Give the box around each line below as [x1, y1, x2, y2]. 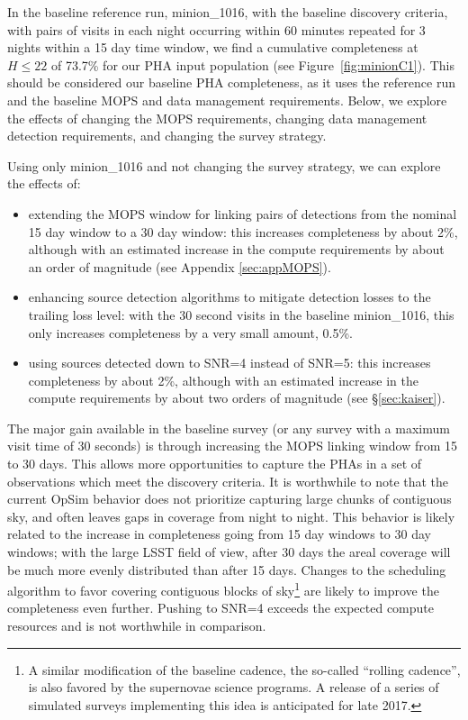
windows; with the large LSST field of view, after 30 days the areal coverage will [7, 542, 451, 561]
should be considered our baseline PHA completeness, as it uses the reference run [7, 73, 455, 92]
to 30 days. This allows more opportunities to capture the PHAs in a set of [7, 454, 422, 473]
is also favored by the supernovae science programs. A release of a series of [28, 678, 439, 697]
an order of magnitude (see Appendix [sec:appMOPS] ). [28, 257, 331, 276]
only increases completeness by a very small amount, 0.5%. [28, 323, 353, 342]
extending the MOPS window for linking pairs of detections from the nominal [28, 204, 457, 223]
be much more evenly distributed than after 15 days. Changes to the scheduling [7, 560, 446, 579]
